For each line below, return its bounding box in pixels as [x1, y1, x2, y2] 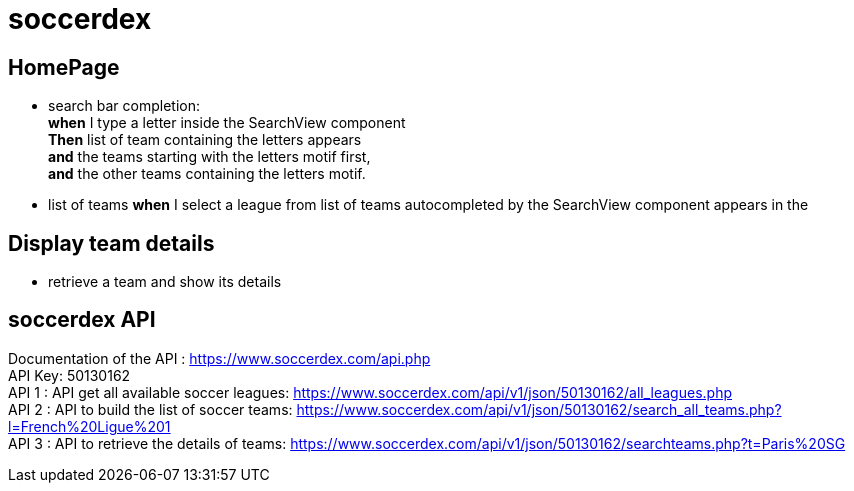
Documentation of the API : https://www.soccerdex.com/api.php [8, 349, 431, 367]
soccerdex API [8, 307, 156, 333]
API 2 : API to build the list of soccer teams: [8, 400, 293, 418]
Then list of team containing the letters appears [48, 131, 362, 149]
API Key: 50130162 [8, 366, 131, 384]
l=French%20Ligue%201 [8, 417, 171, 435]
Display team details [8, 230, 215, 256]
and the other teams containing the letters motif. [48, 165, 366, 183]
